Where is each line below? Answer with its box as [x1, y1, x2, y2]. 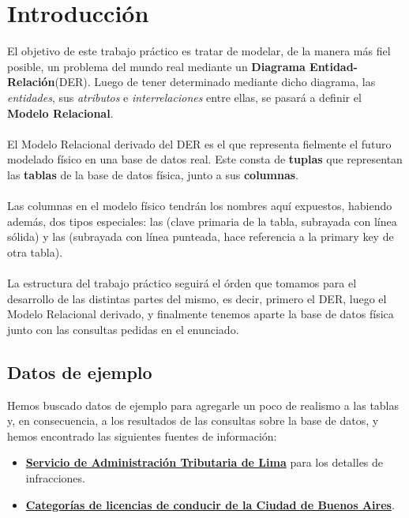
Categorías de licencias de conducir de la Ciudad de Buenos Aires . [25, 496, 395, 512]
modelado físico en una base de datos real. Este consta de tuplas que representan [7, 151, 403, 167]
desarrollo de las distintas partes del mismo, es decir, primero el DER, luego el [7, 290, 387, 306]
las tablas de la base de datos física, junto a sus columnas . [7, 166, 299, 182]
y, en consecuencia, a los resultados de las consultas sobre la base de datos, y [7, 412, 379, 429]
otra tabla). [7, 243, 63, 260]
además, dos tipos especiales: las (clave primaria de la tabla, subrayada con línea [7, 212, 397, 229]
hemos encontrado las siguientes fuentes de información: [7, 427, 277, 444]
